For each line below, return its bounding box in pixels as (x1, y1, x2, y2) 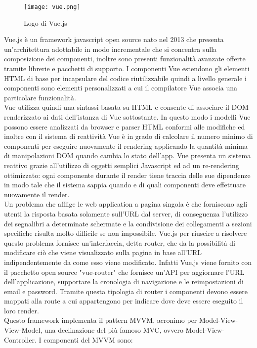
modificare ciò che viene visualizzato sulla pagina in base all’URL (4, 247, 202, 258)
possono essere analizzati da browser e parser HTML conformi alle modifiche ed (4, 121, 245, 131)
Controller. (4, 334, 37, 345)
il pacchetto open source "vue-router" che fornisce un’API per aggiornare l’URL (4, 266, 245, 277)
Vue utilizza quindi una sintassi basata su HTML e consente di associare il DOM (4, 102, 249, 112)
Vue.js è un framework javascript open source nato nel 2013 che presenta (4, 34, 224, 44)
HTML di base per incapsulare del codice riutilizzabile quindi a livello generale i (4, 73, 247, 83)
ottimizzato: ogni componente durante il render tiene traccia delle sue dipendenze (4, 170, 251, 180)
